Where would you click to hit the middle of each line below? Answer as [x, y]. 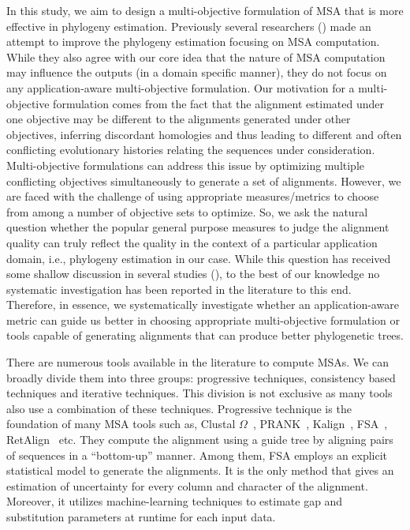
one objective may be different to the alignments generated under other [179, 119]
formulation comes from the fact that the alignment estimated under [218, 103]
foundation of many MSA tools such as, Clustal [121, 424]
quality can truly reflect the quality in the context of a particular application [192, 242]
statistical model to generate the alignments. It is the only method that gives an [200, 470]
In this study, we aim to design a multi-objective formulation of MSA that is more [205, 10]
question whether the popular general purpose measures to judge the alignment [198, 227]
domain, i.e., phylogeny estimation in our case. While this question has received [199, 258]
